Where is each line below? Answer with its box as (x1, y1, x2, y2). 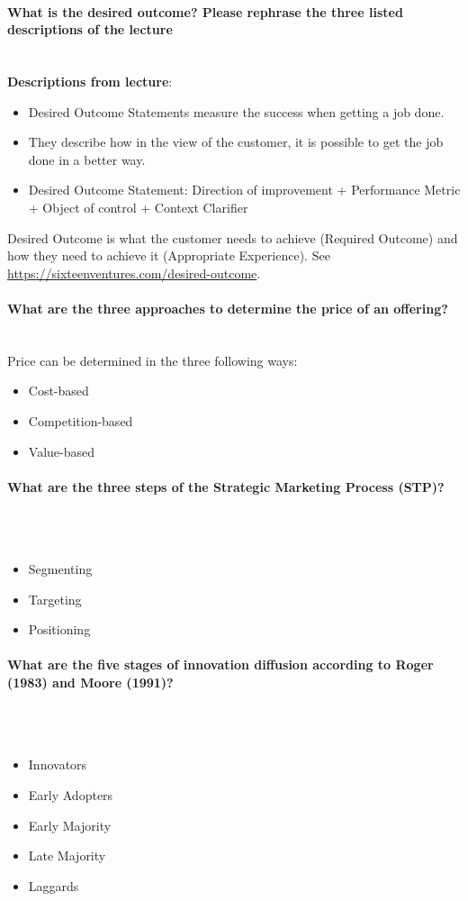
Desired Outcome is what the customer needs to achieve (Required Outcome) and (7, 228, 458, 247)
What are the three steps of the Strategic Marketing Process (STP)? (7, 477, 445, 496)
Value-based (28, 441, 94, 460)
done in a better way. (28, 150, 146, 168)
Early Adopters (28, 786, 113, 805)
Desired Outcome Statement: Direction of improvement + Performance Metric (28, 180, 461, 199)
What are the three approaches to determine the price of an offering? (7, 298, 448, 317)
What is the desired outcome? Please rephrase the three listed (7, 2, 403, 21)
